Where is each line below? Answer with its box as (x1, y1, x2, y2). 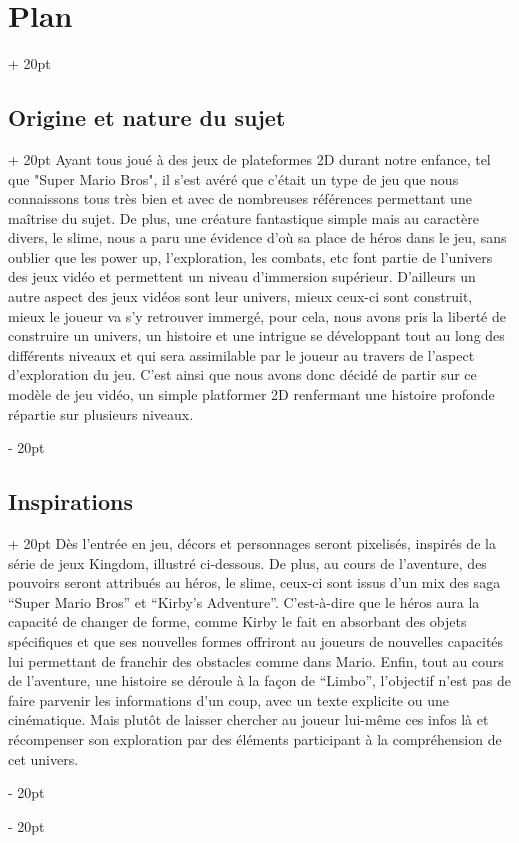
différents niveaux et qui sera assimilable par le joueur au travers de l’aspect (8, 344, 475, 365)
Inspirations (8, 486, 134, 517)
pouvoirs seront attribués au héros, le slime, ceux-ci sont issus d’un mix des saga (8, 572, 501, 593)
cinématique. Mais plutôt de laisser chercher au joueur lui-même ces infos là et (8, 709, 489, 730)
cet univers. (8, 748, 79, 769)
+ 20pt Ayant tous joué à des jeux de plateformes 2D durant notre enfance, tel (8, 148, 491, 169)
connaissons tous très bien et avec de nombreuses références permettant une (8, 188, 472, 209)
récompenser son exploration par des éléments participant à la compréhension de (8, 728, 502, 749)
